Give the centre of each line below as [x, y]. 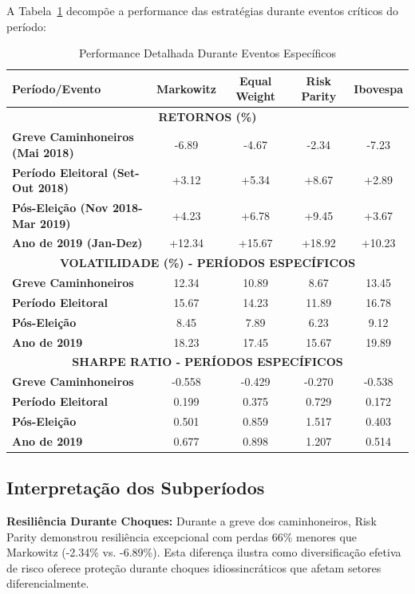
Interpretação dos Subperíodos [136, 488]
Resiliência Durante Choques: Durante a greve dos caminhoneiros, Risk [192, 521]
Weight [256, 96]
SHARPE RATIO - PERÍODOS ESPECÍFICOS [207, 362]
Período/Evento [57, 88]
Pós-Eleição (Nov [60, 207]
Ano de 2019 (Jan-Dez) [77, 243]
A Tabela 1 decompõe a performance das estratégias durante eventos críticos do [202, 10]
